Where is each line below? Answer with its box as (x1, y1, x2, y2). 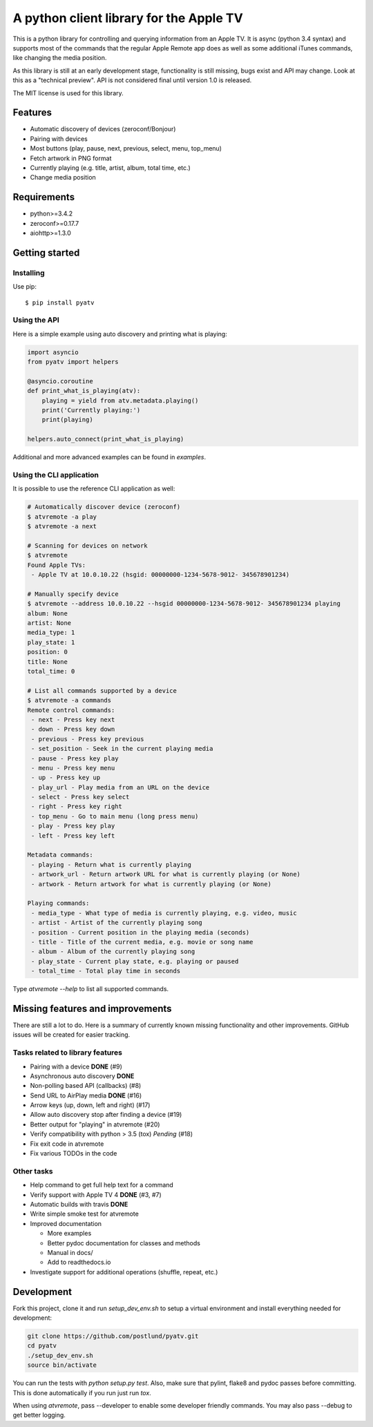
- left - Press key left (31, 832, 115, 839)
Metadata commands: (27, 851, 93, 859)
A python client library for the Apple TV (12, 10, 243, 26)
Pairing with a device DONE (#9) (30, 1062, 122, 1071)
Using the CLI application (12, 470, 99, 479)
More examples (47, 1229, 92, 1238)
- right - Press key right (31, 803, 122, 811)
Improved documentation (30, 1219, 102, 1227)
